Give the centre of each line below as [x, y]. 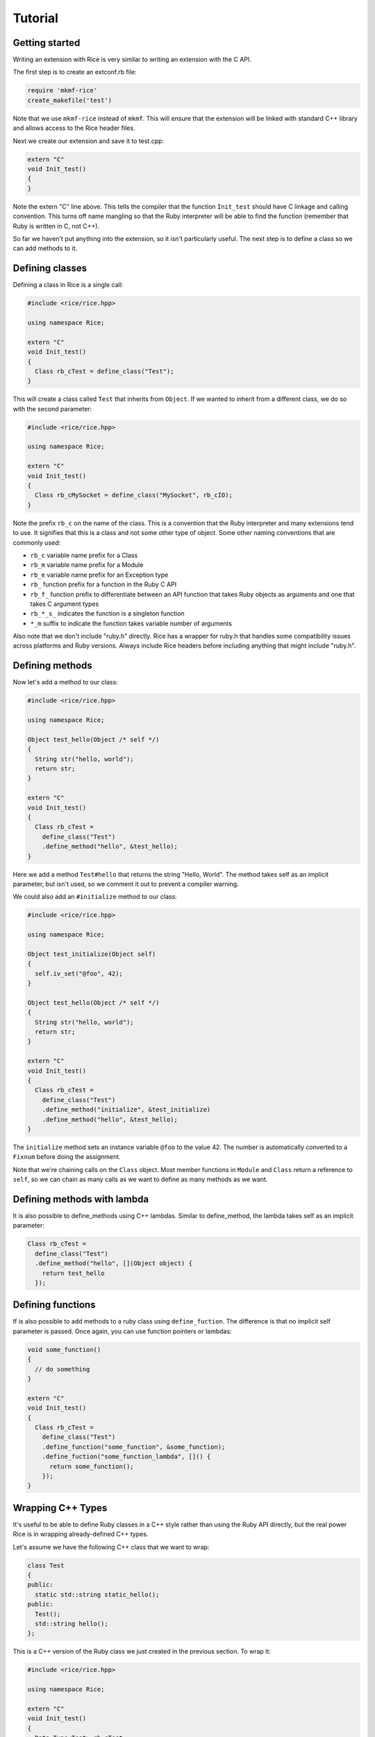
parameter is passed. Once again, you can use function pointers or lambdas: [122, 1331]
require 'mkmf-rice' [62, 91]
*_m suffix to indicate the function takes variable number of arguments [131, 623]
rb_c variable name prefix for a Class [84, 555]
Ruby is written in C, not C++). [56, 226]
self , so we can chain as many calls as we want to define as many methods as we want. [140, 1179]
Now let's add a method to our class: [65, 682]
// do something [62, 1369]
